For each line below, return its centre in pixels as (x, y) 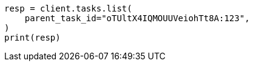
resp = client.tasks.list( (68, 8)
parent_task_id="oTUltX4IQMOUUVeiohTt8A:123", (137, 18)
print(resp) (32, 38)
